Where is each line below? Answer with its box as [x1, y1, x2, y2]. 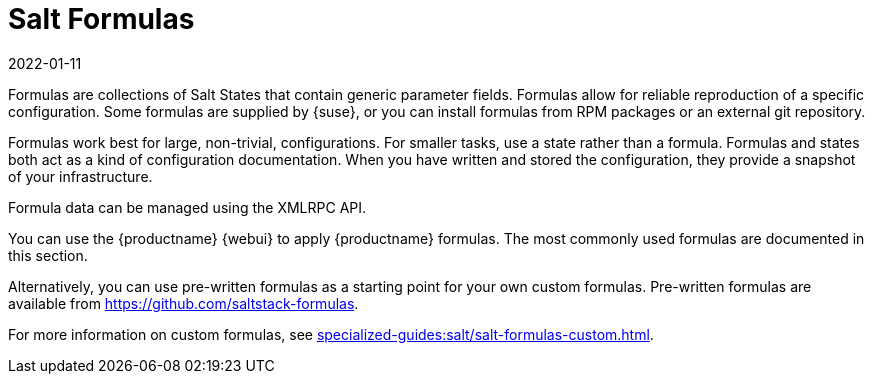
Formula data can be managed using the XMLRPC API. [8, 198, 367, 216]
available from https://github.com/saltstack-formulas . [8, 294, 359, 312]
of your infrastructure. [8, 167, 153, 185]
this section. [8, 246, 88, 264]
